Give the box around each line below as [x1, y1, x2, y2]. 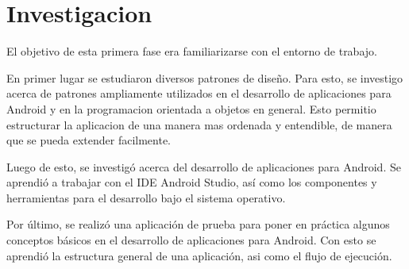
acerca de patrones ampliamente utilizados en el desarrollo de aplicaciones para [6, 85, 392, 102]
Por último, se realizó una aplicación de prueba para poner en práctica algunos [6, 216, 390, 232]
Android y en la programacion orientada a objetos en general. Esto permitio [6, 100, 376, 117]
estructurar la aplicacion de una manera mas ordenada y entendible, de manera [6, 116, 392, 133]
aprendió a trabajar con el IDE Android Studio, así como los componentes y [6, 174, 377, 190]
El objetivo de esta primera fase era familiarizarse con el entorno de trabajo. [6, 43, 377, 60]
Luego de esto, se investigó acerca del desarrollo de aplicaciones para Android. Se [6, 158, 401, 175]
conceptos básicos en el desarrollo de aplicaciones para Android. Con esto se [6, 232, 376, 248]
